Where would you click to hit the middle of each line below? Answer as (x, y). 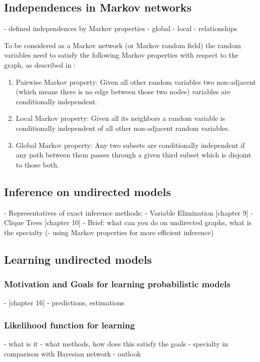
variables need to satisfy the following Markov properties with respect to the (121, 55)
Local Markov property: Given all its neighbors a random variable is (120, 118)
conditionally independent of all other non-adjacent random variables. (123, 128)
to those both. (37, 164)
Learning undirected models (78, 259)
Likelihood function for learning (70, 325)
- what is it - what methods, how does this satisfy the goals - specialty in (116, 344)
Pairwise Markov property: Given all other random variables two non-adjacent (136, 81)
